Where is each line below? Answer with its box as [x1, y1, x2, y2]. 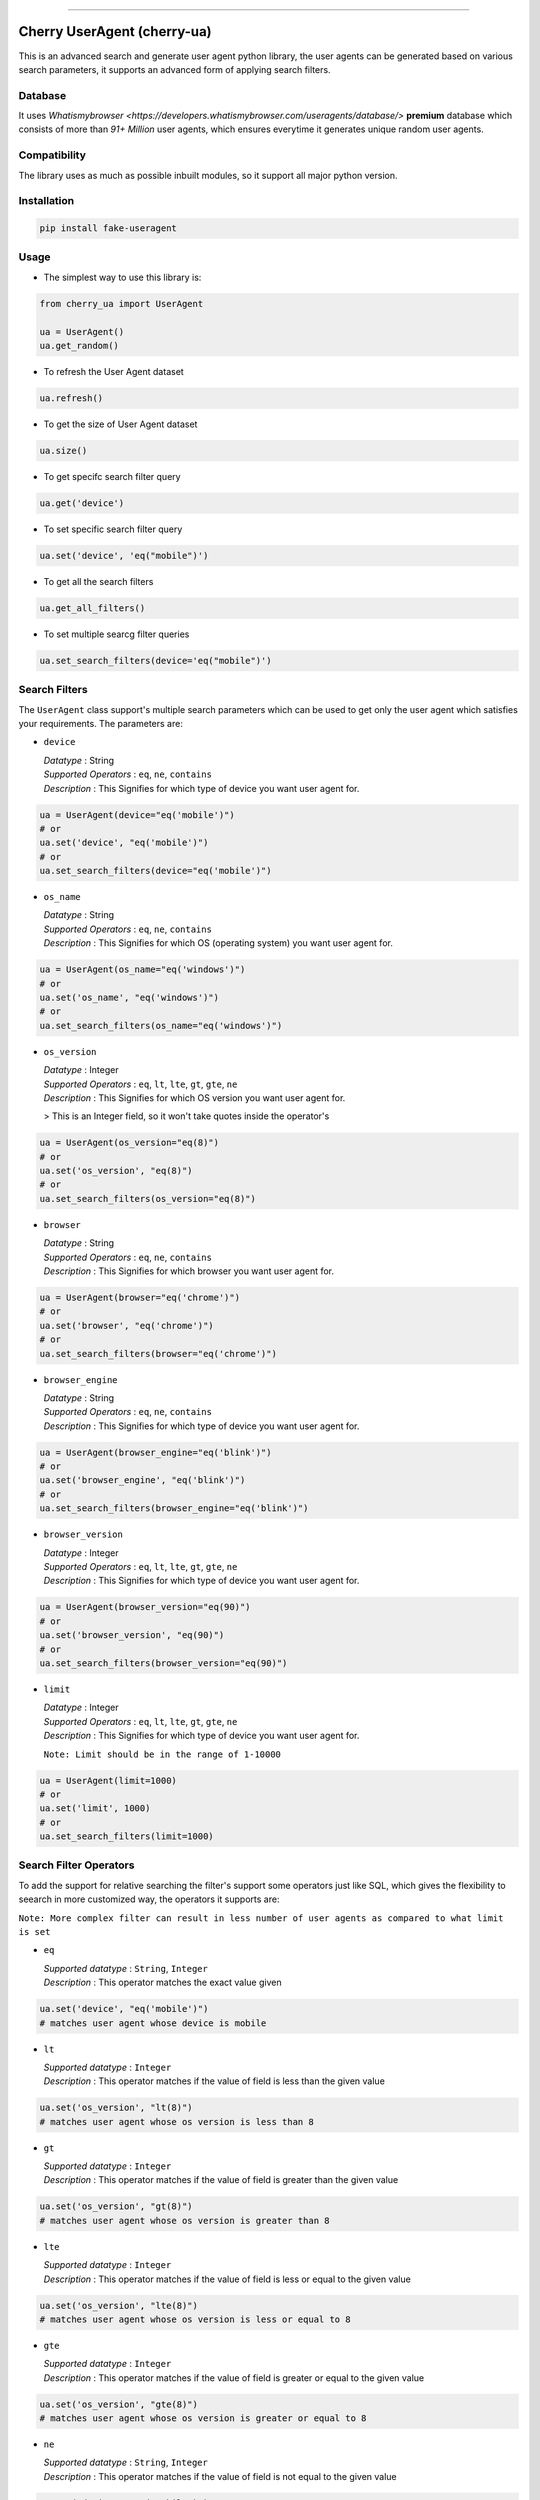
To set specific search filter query [43, 523, 183, 535]
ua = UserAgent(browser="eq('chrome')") [39, 1292, 240, 1303]
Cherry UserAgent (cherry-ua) [18, 23, 212, 40]
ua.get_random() [39, 340, 120, 352]
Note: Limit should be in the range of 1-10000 [43, 1748, 282, 1760]
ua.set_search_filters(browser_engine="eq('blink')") [39, 1503, 309, 1514]
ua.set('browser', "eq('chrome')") [39, 1320, 214, 1331]
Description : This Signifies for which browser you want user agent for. [43, 1265, 335, 1277]
